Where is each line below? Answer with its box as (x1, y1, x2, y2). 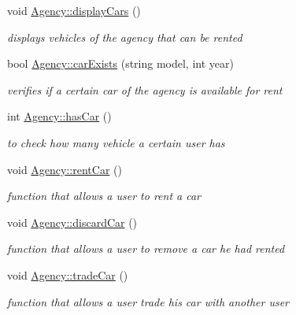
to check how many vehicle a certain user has (7, 134, 225, 150)
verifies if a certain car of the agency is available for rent (7, 81, 283, 98)
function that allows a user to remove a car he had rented (7, 240, 285, 257)
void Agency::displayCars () (7, 2, 141, 18)
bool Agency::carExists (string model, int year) (7, 55, 234, 72)
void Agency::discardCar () (7, 213, 138, 230)
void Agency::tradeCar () (7, 266, 128, 283)
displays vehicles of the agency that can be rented (7, 28, 242, 45)
